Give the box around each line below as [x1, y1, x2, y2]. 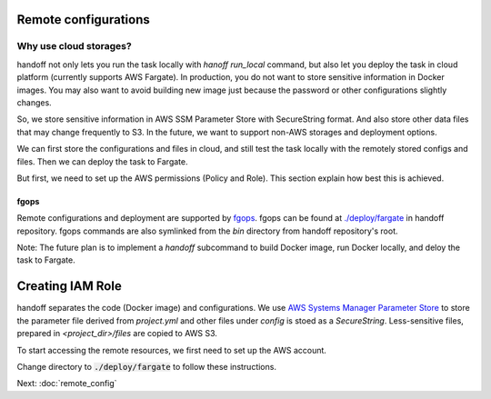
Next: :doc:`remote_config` [16, 378, 117, 389]
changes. [16, 96, 52, 108]
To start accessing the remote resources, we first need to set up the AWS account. [16, 344, 327, 355]
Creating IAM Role [16, 278, 122, 294]
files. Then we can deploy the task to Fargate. [16, 155, 188, 167]
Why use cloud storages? [16, 40, 132, 53]
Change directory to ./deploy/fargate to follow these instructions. [16, 361, 277, 372]
